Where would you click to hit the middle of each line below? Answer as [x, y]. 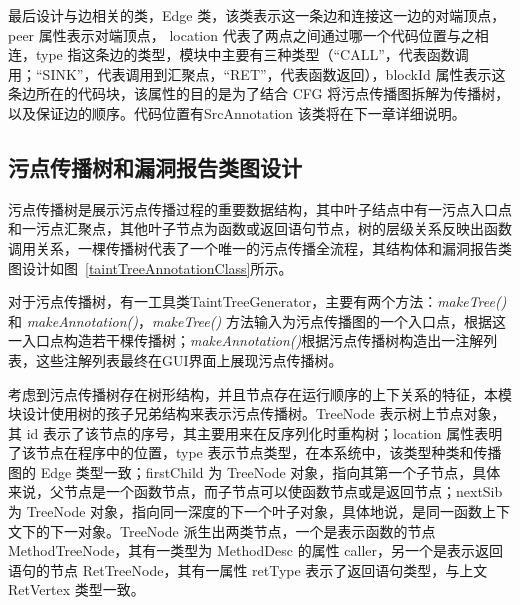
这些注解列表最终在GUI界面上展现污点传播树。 [189, 359]
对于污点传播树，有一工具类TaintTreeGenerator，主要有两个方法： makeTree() [257, 301]
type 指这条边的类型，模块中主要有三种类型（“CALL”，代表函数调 [252, 54]
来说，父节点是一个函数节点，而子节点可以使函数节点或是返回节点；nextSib [255, 491]
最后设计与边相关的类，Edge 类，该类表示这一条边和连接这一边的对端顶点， [257, 15]
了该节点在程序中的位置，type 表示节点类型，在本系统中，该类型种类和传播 [255, 452]
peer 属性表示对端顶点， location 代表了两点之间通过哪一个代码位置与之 [241, 34]
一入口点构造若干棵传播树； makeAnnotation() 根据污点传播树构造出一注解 [246, 340]
